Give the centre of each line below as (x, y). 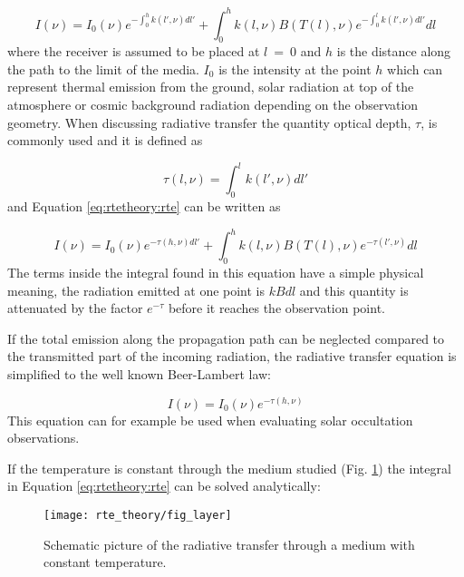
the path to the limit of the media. (103, 68)
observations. (43, 438)
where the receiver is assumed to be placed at (134, 51)
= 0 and (298, 51)
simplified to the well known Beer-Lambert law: (140, 374)
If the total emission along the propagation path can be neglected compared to (226, 338)
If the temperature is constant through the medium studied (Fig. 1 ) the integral (229, 468)
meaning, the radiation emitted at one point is (136, 290)
